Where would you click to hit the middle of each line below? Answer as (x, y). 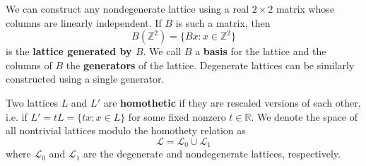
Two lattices (32, 102)
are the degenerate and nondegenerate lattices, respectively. (212, 154)
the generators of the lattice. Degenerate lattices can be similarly (210, 65)
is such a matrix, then (223, 22)
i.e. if (17, 116)
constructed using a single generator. (85, 79)
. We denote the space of (305, 116)
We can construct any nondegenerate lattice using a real (128, 8)
